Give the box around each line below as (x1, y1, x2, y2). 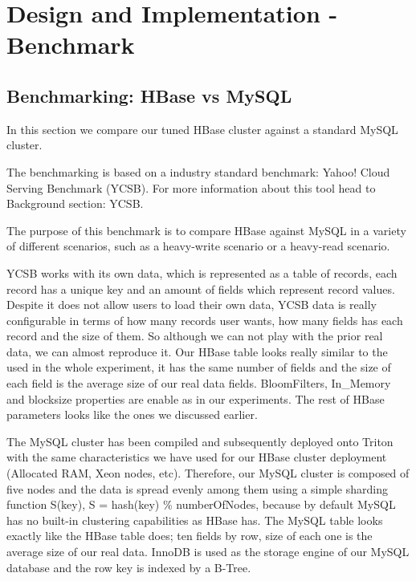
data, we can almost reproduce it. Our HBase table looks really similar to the (6, 343, 388, 360)
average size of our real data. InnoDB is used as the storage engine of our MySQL (6, 543, 410, 560)
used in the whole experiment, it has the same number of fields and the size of (6, 359, 391, 376)
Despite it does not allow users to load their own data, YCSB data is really (6, 296, 377, 313)
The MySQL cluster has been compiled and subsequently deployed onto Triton (6, 433, 394, 449)
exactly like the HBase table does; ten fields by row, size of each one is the (6, 527, 373, 544)
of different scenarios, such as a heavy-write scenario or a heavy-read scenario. (6, 238, 390, 254)
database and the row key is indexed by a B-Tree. (6, 559, 251, 575)
